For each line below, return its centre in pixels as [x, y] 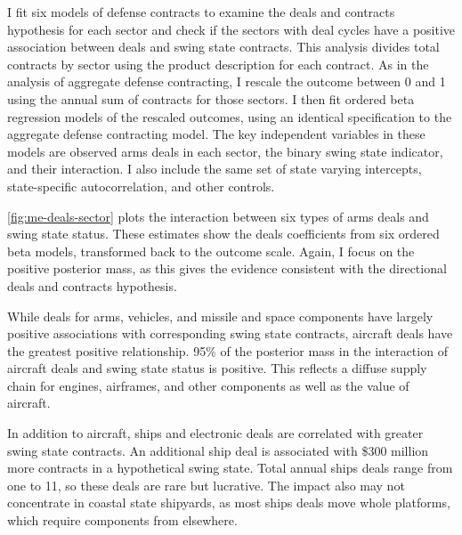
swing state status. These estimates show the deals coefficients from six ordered [223, 234]
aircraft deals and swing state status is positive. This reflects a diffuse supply [217, 368]
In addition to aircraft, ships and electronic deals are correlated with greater [215, 433]
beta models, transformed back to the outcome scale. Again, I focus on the [211, 251]
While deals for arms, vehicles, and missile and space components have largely [220, 316]
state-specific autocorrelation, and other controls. [141, 186]
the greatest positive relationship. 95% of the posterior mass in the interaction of [227, 350]
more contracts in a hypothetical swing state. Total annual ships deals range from [230, 468]
